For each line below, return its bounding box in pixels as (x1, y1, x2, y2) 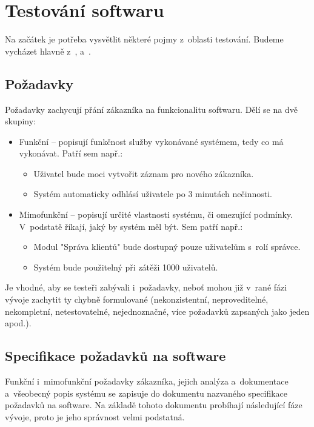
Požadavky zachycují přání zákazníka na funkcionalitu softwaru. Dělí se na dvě (5, 103, 298, 115)
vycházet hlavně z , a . (5, 44, 91, 57)
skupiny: (5, 115, 36, 127)
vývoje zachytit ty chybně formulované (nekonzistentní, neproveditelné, (5, 293, 269, 306)
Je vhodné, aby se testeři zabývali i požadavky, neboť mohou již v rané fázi (5, 281, 287, 294)
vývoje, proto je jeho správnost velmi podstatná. (5, 410, 185, 423)
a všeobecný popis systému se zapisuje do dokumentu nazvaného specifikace (5, 386, 288, 399)
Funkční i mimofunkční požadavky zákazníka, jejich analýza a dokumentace (5, 375, 289, 388)
